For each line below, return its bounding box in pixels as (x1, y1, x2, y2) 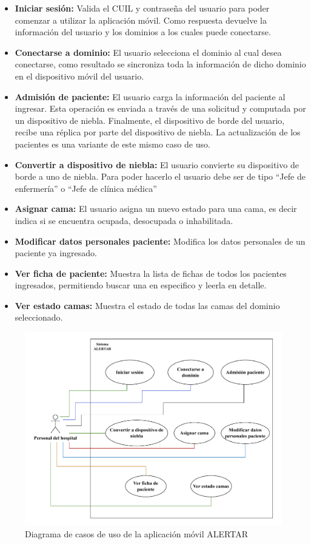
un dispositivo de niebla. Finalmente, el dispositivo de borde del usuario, (15, 114, 285, 126)
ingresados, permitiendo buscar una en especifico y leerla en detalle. (15, 279, 267, 291)
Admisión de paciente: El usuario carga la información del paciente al (15, 90, 286, 103)
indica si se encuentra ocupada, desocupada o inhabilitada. (15, 214, 233, 226)
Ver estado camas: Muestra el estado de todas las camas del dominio (15, 299, 280, 311)
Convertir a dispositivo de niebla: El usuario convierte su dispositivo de (15, 158, 299, 171)
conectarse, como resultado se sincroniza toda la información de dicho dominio (15, 58, 306, 70)
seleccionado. (15, 311, 63, 324)
